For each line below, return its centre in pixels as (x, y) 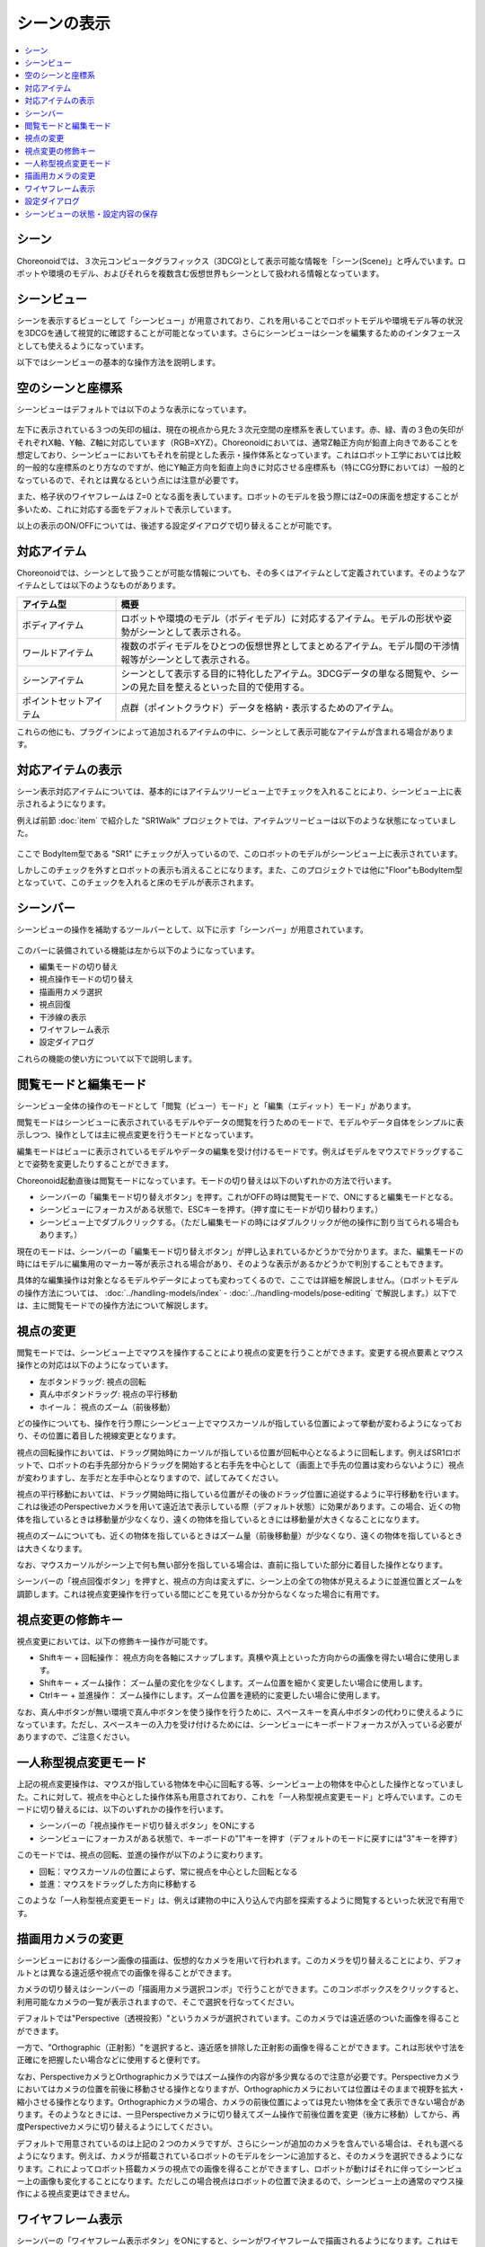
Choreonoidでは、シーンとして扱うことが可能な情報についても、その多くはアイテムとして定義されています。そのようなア (241, 573)
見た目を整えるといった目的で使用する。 (224, 687)
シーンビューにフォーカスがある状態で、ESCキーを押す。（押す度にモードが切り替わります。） (211, 1210)
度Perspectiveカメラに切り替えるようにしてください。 (117, 2127)
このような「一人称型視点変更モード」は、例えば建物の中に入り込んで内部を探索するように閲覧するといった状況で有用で (241, 1900)
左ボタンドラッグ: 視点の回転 (93, 1381)
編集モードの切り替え (79, 967)
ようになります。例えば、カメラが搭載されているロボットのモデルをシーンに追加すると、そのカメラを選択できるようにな (240, 2156)
